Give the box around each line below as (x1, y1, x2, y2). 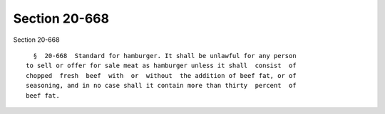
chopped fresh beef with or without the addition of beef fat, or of (26, 72, 297, 79)
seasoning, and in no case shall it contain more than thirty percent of (26, 81, 297, 90)
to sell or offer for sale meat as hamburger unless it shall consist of (26, 62, 297, 70)
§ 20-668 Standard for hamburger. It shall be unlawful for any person (33, 52, 297, 59)
